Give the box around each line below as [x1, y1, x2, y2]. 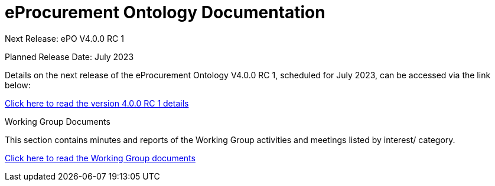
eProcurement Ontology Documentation [5, 2, 325, 22]
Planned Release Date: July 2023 [5, 51, 134, 62]
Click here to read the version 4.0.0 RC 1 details [5, 98, 189, 108]
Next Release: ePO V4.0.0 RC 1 [5, 33, 124, 44]
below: [5, 79, 31, 90]
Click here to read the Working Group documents [5, 152, 196, 163]
